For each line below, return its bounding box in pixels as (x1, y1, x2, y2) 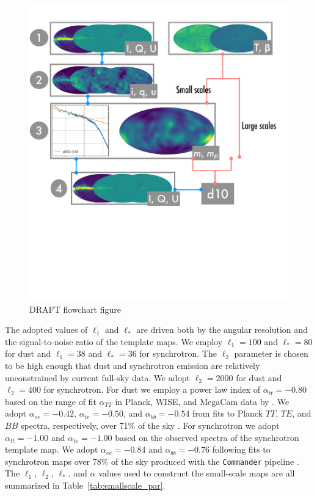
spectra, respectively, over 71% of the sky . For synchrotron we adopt (20, 418, 280, 431)
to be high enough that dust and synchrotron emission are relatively (5, 359, 260, 371)
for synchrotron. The (139, 347, 217, 360)
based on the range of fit (5, 395, 97, 407)
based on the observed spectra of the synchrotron (115, 431, 299, 443)
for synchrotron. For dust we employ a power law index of (43, 383, 261, 396)
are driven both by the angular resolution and (136, 323, 308, 336)
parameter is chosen (234, 347, 308, 360)
